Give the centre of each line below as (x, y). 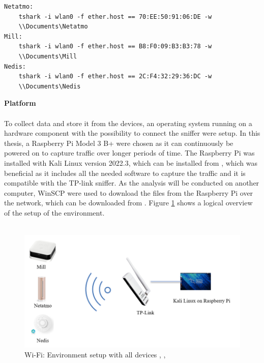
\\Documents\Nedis (50, 86)
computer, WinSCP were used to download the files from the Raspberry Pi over (129, 192)
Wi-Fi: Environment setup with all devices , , (95, 355)
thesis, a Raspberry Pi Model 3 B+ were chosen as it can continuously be (119, 143)
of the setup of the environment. (54, 212)
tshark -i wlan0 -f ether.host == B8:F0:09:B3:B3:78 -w (115, 47)
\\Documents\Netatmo (53, 27)
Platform (20, 103)
